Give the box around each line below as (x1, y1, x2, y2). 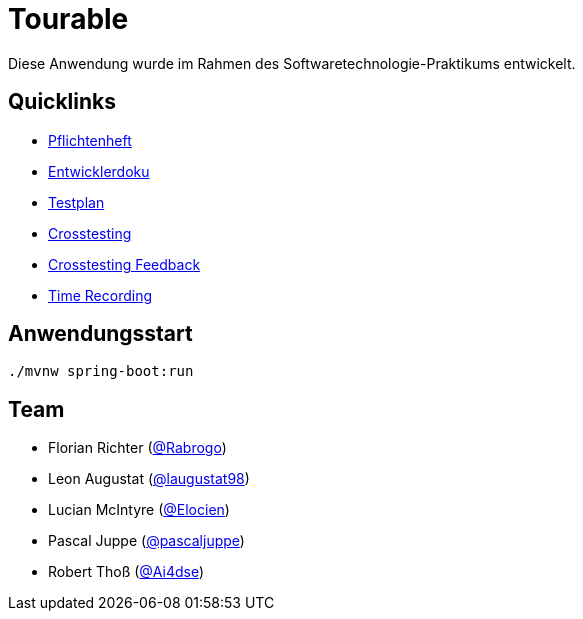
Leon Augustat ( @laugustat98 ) (48, 470, 250, 488)
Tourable (8, 2, 129, 36)
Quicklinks (8, 89, 117, 115)
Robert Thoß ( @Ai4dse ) (48, 563, 205, 581)
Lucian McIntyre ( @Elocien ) (48, 501, 230, 519)
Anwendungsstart (8, 321, 193, 347)
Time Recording (48, 286, 153, 304)
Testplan (48, 193, 105, 211)
